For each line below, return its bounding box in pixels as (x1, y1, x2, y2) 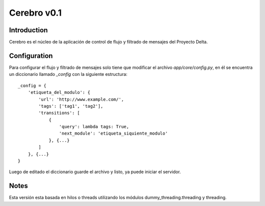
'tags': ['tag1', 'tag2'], (38, 103, 104, 109)
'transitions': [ (38, 110, 80, 116)
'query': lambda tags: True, (59, 124, 130, 130)
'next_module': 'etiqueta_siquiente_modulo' (59, 131, 168, 137)
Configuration (9, 51, 53, 60)
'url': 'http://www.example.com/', (38, 96, 124, 102)
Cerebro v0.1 (9, 7, 62, 18)
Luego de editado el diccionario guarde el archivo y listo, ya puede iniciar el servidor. (9, 169, 181, 175)
